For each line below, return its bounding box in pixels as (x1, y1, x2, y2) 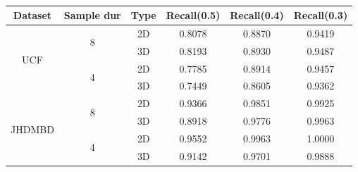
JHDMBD (11, 122, 54, 137)
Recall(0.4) (230, 8, 284, 22)
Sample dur (63, 8, 121, 22)
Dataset (13, 8, 52, 22)
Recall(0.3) (293, 8, 348, 22)
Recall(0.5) (166, 8, 221, 22)
